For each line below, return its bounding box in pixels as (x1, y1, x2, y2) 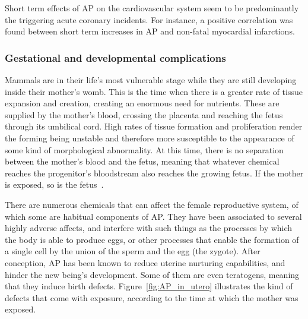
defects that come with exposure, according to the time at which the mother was (5, 291, 299, 304)
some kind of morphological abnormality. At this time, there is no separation (5, 143, 284, 156)
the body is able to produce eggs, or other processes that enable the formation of (5, 233, 299, 245)
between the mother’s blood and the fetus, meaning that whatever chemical (5, 155, 280, 168)
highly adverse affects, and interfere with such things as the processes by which (5, 222, 293, 234)
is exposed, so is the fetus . (5, 178, 104, 191)
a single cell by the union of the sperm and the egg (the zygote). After (5, 245, 261, 257)
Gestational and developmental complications (5, 50, 226, 65)
